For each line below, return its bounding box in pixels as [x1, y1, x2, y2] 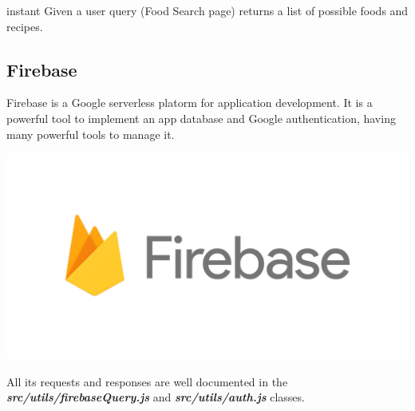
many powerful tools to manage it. [6, 125, 175, 142]
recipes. [6, 18, 43, 34]
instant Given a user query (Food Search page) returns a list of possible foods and [6, 2, 409, 18]
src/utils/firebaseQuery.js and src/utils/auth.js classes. [6, 389, 305, 405]
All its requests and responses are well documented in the [6, 373, 288, 389]
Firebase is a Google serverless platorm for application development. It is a [6, 94, 373, 111]
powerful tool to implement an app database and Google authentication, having [6, 109, 396, 126]
